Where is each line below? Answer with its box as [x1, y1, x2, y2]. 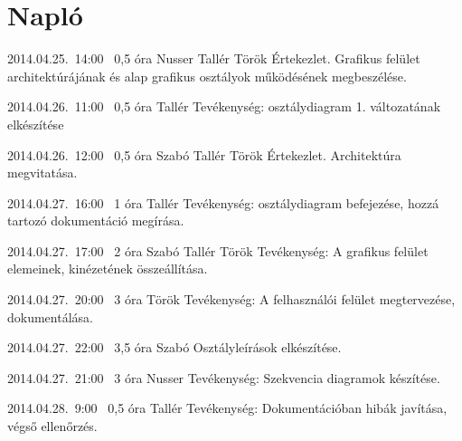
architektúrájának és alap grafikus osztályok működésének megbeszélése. [7, 66, 407, 85]
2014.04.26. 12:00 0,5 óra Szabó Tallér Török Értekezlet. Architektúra [7, 145, 401, 164]
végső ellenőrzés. [7, 417, 98, 436]
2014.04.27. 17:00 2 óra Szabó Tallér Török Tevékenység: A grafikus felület [7, 241, 429, 260]
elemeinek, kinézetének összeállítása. [7, 259, 208, 278]
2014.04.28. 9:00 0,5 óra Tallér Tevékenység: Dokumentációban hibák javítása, [7, 398, 448, 417]
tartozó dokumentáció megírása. [7, 211, 184, 230]
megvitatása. [7, 163, 78, 182]
